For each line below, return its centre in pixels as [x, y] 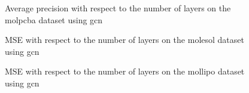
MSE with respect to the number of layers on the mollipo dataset [125, 71]
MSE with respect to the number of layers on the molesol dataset [124, 40]
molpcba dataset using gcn [54, 19]
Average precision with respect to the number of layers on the [118, 8]
